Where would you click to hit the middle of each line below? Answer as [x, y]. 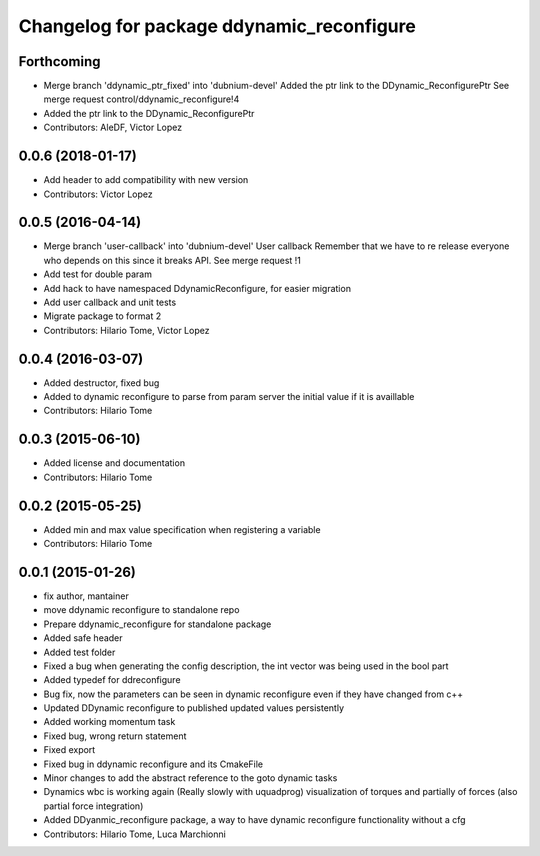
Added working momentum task [109, 722]
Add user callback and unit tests [110, 302]
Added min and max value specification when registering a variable [182, 529]
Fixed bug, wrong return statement [115, 736]
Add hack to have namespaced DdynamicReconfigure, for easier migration [197, 288]
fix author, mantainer [86, 596]
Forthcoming [59, 61]
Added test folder [79, 652]
